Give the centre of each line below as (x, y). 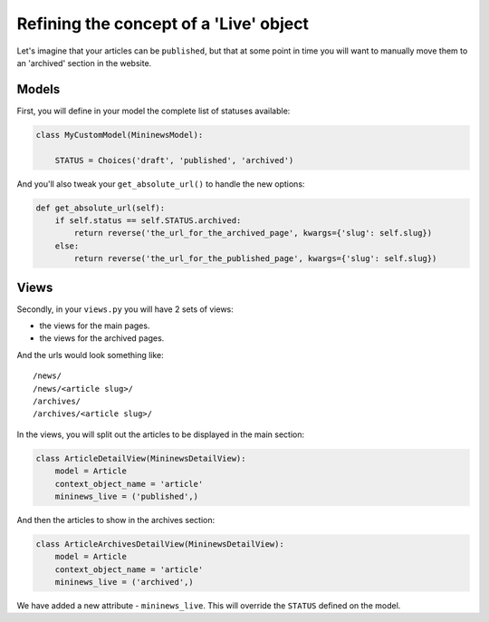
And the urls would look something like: (91, 355)
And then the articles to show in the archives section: (116, 520)
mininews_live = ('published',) (127, 496)
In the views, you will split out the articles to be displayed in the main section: (161, 434)
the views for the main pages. (95, 326)
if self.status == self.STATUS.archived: (148, 220)
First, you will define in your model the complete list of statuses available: (153, 111)
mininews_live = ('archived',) (124, 582)
